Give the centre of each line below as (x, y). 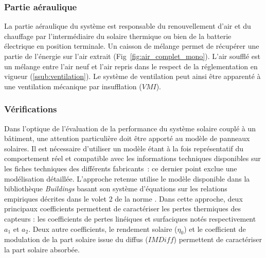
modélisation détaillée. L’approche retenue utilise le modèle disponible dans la (127, 178)
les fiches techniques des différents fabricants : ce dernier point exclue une (121, 168)
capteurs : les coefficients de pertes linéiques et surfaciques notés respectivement (130, 218)
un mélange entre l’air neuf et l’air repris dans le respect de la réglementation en (131, 66)
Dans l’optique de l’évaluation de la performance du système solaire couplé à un (130, 128)
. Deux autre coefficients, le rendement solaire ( (103, 229)
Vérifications (31, 109)
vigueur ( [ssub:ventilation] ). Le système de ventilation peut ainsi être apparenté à (132, 76)
